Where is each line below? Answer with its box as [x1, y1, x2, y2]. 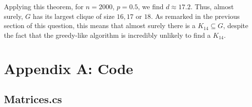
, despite [223, 20, 249, 31]
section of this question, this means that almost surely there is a [4, 20, 196, 31]
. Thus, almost [190, 1, 234, 11]
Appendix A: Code [4, 58, 134, 78]
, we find [138, 1, 164, 11]
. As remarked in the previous [151, 11, 240, 21]
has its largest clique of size [33, 11, 115, 21]
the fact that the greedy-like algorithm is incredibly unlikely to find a [4, 30, 211, 40]
